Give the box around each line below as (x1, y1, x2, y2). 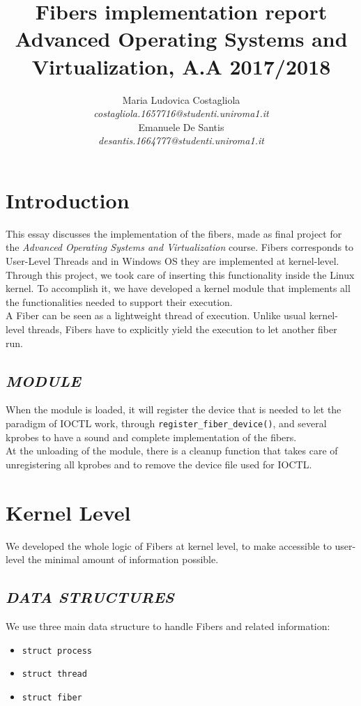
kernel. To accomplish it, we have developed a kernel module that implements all (6, 281, 351, 296)
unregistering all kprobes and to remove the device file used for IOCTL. (6, 456, 312, 471)
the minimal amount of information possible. (27, 552, 219, 567)
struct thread (22, 669, 87, 680)
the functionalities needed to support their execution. (6, 294, 233, 309)
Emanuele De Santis (138, 119, 224, 134)
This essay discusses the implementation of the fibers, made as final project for (6, 226, 342, 240)
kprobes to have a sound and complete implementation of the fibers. (6, 429, 297, 444)
